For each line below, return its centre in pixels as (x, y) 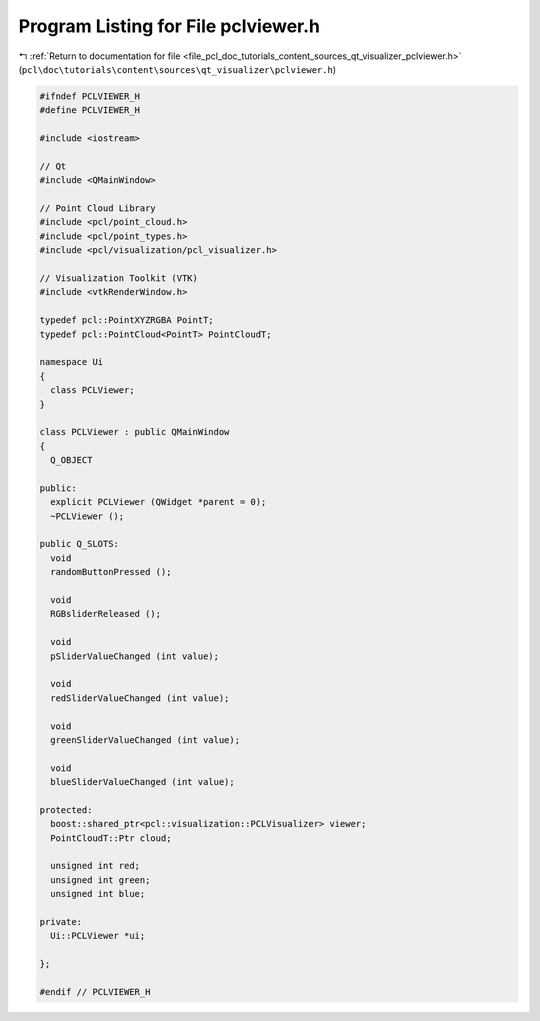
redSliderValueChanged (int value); (140, 698)
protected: (66, 809)
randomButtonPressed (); (111, 572)
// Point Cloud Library (98, 208)
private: (61, 921)
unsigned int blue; (98, 894)
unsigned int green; (100, 879)
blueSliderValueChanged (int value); (142, 782)
